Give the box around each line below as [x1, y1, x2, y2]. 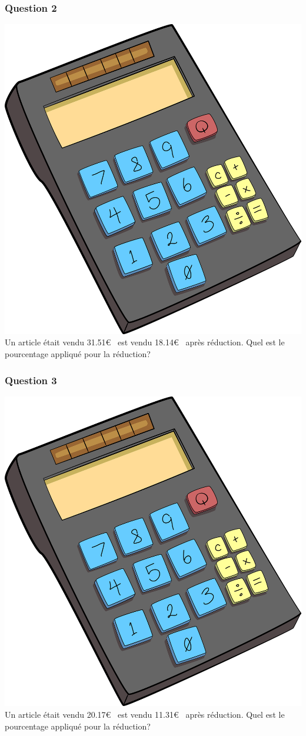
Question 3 [5, 372, 57, 387]
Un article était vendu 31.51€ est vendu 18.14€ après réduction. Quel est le [5, 336, 285, 348]
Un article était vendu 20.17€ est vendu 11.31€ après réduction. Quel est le [5, 708, 285, 721]
